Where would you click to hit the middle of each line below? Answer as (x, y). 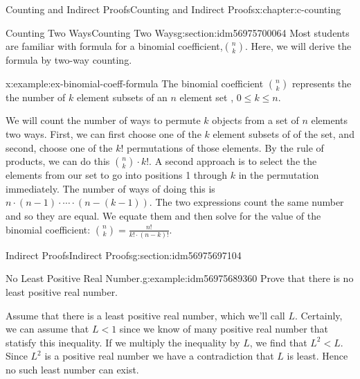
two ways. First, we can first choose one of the (103, 133)
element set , (207, 97)
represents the (322, 83)
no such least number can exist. (72, 369)
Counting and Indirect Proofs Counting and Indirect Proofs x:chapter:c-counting (173, 9)
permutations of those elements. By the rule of (225, 147)
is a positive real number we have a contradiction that (159, 356)
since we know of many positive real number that (224, 329)
